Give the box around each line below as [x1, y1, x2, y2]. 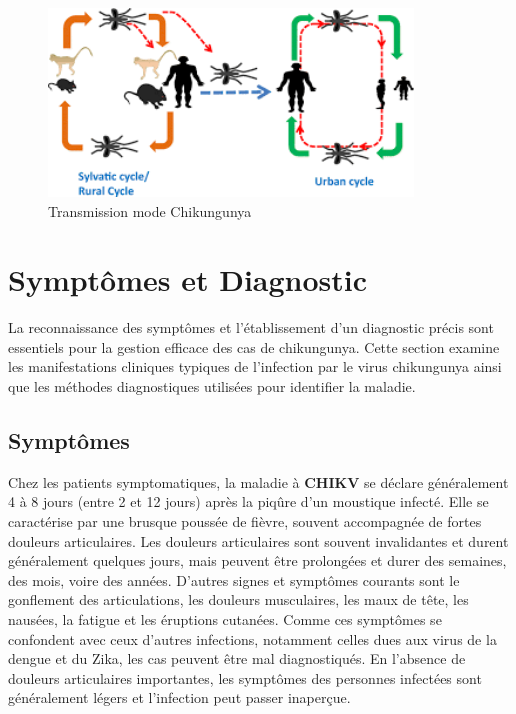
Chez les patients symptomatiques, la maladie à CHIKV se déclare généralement [8, 471, 509, 492]
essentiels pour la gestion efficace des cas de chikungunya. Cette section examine [8, 336, 500, 357]
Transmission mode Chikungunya [48, 200, 252, 221]
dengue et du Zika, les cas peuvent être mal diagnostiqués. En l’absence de [8, 648, 466, 669]
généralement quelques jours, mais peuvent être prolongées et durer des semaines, [8, 550, 507, 571]
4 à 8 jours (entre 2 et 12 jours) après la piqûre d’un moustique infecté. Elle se [8, 491, 489, 512]
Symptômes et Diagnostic [8, 259, 368, 300]
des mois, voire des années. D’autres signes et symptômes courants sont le [8, 569, 460, 590]
